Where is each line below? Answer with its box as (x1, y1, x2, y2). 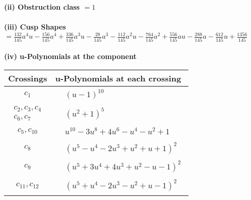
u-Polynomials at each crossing (55, 72, 181, 84)
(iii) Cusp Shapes (4, 21, 66, 32)
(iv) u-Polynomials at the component (4, 51, 137, 62)
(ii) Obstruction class (4, 2, 80, 12)
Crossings (8, 72, 47, 84)
